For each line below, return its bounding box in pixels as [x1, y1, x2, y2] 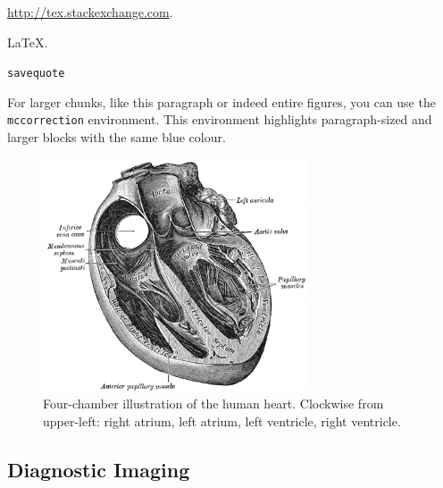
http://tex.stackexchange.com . [7, 3, 173, 21]
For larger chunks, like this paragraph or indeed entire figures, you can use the [7, 92, 436, 111]
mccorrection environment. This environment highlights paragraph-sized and [7, 110, 432, 129]
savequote [7, 67, 65, 80]
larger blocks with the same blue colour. [7, 128, 226, 147]
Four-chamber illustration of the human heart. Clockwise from [43, 394, 384, 413]
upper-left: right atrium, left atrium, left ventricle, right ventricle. [43, 411, 401, 430]
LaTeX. [7, 32, 48, 51]
